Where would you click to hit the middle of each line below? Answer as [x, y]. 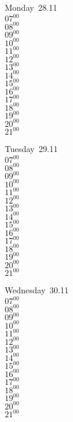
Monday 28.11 [31, 7]
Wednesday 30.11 [37, 290]
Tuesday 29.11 [31, 149]
